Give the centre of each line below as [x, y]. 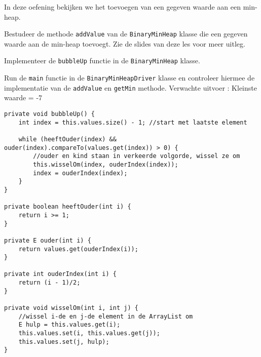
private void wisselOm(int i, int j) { [71, 308]
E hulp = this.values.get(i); [69, 325]
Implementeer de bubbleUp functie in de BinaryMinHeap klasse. [102, 61]
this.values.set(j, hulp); [64, 342]
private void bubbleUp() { [49, 114]
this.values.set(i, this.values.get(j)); [89, 333]
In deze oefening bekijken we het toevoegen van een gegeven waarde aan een [123, 7]
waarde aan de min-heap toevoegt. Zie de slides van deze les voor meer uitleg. [125, 43]
